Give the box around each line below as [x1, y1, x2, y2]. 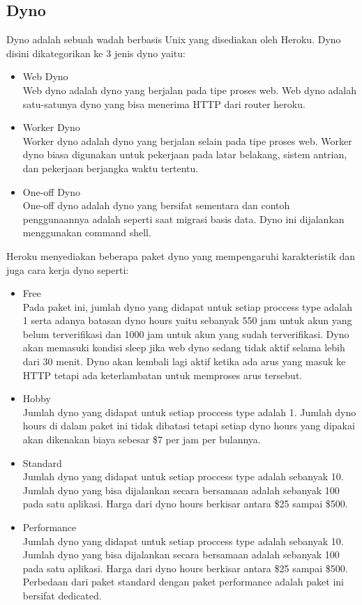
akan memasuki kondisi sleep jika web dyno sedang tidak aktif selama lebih [22, 340, 345, 355]
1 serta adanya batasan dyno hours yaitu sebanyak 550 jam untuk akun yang [22, 313, 352, 328]
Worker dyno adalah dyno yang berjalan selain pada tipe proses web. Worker [22, 133, 352, 148]
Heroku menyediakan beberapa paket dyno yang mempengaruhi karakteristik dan [6, 248, 356, 263]
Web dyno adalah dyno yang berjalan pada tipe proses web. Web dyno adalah [22, 82, 357, 97]
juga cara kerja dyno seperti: [6, 262, 129, 277]
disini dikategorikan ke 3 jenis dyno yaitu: [6, 45, 186, 60]
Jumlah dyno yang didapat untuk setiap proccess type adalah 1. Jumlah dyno [22, 404, 356, 419]
